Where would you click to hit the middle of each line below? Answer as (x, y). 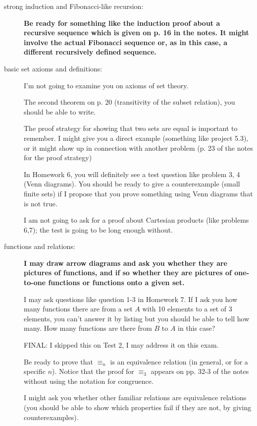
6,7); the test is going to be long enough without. (98, 229)
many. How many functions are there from (88, 328)
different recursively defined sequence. (90, 52)
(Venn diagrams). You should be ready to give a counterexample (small (132, 184)
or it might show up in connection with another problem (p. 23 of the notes (138, 148)
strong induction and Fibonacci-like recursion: (74, 6)
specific (35, 371)
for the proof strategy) (58, 157)
